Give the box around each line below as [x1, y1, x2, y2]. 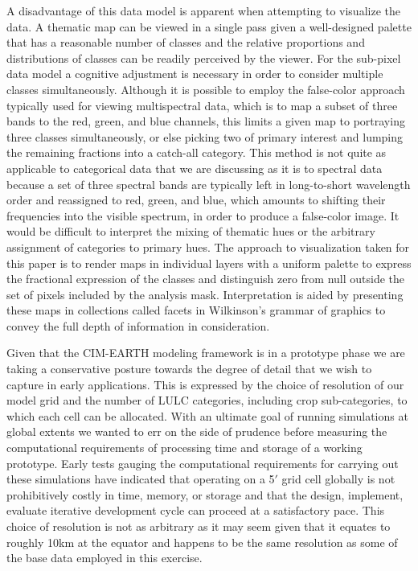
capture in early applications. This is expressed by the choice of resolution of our [6, 376, 404, 392]
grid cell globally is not [281, 470, 395, 487]
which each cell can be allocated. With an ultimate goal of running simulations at [6, 407, 408, 424]
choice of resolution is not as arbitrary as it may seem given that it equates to [6, 518, 391, 534]
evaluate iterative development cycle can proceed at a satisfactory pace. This [6, 502, 385, 519]
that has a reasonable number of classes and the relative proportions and [6, 34, 365, 51]
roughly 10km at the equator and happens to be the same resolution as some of [6, 533, 398, 550]
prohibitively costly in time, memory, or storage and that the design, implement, [6, 486, 404, 503]
